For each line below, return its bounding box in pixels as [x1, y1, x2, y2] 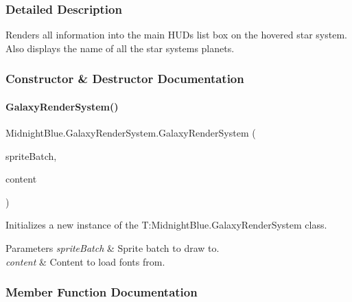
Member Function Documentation [5, 283, 198, 301]
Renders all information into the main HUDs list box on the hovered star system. [5, 27, 347, 42]
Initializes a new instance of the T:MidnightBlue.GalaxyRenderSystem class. [5, 218, 327, 232]
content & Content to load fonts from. [5, 254, 165, 268]
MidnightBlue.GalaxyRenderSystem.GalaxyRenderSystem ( [5, 126, 256, 140]
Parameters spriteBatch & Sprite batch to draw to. [5, 241, 220, 255]
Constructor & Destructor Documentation [5, 70, 244, 87]
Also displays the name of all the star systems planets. [5, 40, 235, 55]
